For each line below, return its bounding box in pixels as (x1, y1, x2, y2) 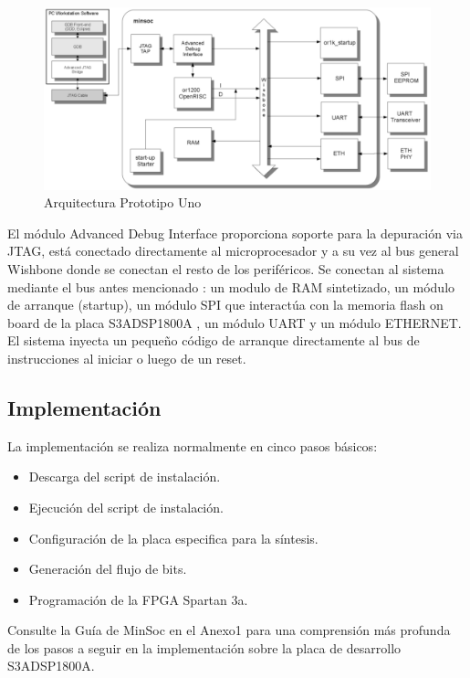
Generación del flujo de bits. (28, 559, 187, 578)
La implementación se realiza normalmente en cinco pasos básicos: (7, 436, 378, 455)
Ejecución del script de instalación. (28, 497, 224, 516)
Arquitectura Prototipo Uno (44, 193, 202, 212)
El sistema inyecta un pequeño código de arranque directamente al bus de (7, 331, 420, 350)
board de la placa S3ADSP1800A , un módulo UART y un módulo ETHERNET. (7, 313, 462, 332)
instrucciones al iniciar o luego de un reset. (7, 348, 246, 367)
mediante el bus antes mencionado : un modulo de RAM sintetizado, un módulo (7, 277, 455, 296)
